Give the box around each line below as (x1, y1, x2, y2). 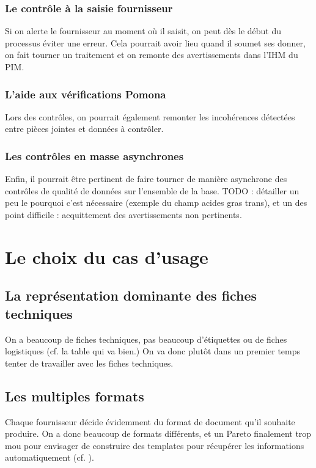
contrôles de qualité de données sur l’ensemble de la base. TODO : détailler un (5, 184, 299, 197)
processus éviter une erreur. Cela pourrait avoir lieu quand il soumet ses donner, (5, 36, 306, 49)
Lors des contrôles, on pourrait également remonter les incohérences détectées (5, 110, 295, 123)
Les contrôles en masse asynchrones (5, 148, 184, 163)
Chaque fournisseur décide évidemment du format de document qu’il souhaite (5, 415, 295, 428)
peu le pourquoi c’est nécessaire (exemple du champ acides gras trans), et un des (5, 196, 307, 209)
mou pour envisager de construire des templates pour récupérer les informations (5, 439, 304, 452)
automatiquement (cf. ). (5, 451, 94, 464)
